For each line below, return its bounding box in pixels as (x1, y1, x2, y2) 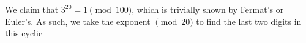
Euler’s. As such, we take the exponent (5, 15, 151, 27)
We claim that (5, 3, 59, 15)
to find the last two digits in (196, 15, 302, 27)
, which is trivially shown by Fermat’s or (132, 3, 284, 15)
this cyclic (5, 27, 43, 39)
